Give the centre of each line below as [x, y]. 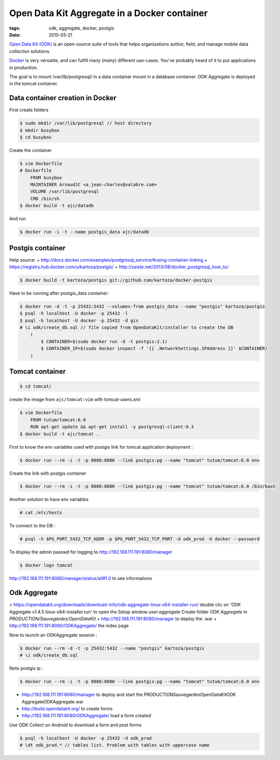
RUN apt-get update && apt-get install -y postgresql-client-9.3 [112, 427]
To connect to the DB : [32, 526]
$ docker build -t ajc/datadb [57, 206]
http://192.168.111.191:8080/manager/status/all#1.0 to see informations [81, 579]
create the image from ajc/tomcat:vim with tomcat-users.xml [75, 400]
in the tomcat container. [34, 84]
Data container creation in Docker [63, 98]
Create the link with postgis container [48, 473]
